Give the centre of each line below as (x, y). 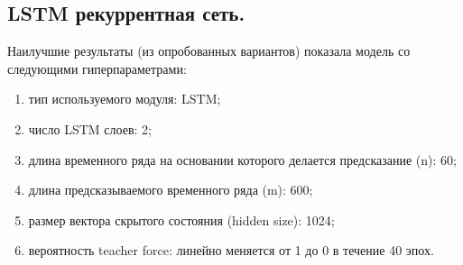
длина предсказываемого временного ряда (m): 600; (171, 190)
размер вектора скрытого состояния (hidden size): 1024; (181, 219)
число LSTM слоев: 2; (90, 128)
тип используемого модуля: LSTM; (125, 99)
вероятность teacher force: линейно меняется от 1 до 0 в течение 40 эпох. (231, 250)
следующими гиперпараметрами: (97, 68)
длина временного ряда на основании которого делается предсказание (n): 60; (242, 159)
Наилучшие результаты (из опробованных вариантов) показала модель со (209, 51)
